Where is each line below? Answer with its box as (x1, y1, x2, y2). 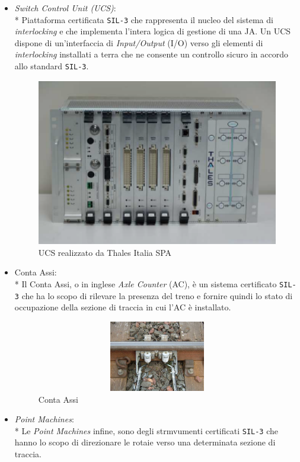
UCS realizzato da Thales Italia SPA (38, 246, 172, 258)
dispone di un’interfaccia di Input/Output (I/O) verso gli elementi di (14, 36, 263, 49)
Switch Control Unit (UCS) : (14, 2, 116, 14)
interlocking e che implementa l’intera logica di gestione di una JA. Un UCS (14, 25, 291, 37)
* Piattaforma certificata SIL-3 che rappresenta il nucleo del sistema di (14, 13, 273, 25)
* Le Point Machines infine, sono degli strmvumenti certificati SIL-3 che (14, 424, 279, 437)
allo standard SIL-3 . (14, 60, 89, 72)
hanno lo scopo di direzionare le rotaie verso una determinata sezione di (14, 436, 276, 448)
